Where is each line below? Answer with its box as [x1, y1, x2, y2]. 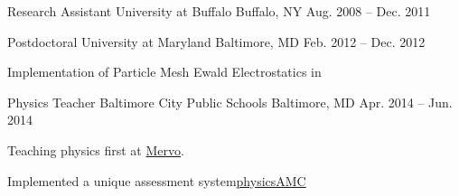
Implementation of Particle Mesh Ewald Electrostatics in [7, 62, 322, 81]
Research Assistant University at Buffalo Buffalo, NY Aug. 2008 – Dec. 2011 [7, 2, 431, 20]
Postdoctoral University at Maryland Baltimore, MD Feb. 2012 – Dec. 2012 [7, 32, 426, 51]
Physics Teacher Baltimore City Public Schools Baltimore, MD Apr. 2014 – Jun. [7, 92, 453, 111]
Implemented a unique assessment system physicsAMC [7, 171, 306, 190]
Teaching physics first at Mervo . [7, 140, 184, 159]
